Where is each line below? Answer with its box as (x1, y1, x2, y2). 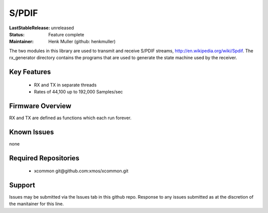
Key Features (9, 68, 51, 76)
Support (9, 181, 35, 189)
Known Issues (9, 128, 54, 136)
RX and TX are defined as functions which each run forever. (9, 115, 132, 121)
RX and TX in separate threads (34, 82, 97, 88)
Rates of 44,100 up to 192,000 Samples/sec (34, 88, 123, 94)
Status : (9, 31, 25, 37)
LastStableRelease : (9, 25, 51, 31)
